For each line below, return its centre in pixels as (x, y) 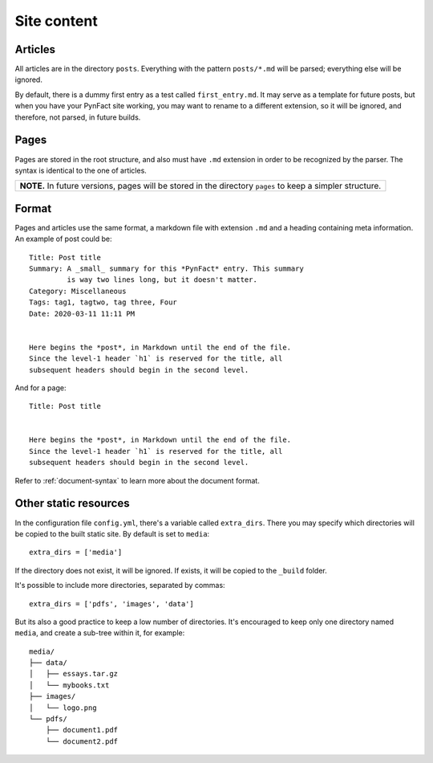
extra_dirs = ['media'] (76, 553)
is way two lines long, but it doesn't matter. (162, 280)
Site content (56, 21)
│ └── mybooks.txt (69, 685)
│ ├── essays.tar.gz (74, 674)
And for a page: (40, 388)
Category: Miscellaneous (78, 291)
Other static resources (72, 503)
